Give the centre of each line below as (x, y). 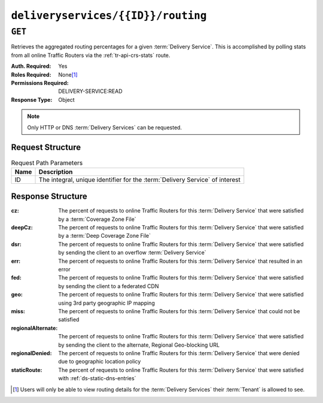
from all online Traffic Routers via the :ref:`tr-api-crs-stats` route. (91, 55)
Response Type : (32, 99)
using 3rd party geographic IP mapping (106, 303)
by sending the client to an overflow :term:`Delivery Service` (132, 253)
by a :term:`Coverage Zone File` (97, 219)
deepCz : (22, 228)
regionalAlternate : (34, 328)
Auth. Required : (31, 66)
